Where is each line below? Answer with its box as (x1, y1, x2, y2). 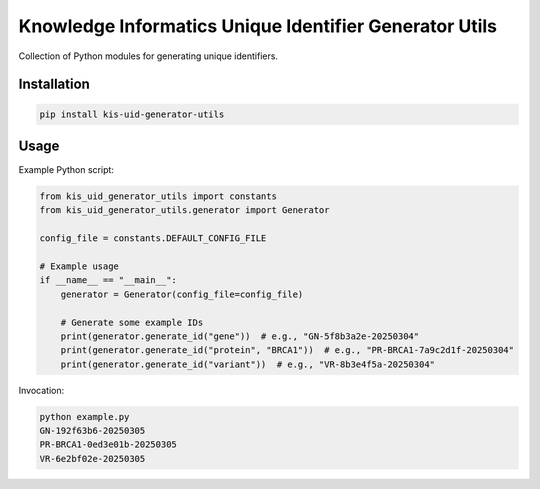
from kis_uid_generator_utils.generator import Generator (39, 205, 330, 216)
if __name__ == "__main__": (39, 275, 177, 286)
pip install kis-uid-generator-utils (39, 108, 225, 120)
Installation (18, 76, 90, 93)
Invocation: (18, 384, 65, 396)
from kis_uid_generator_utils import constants (39, 191, 277, 202)
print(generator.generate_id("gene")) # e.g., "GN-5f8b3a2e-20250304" (60, 330, 420, 342)
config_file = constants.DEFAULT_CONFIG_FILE (39, 233, 267, 244)
